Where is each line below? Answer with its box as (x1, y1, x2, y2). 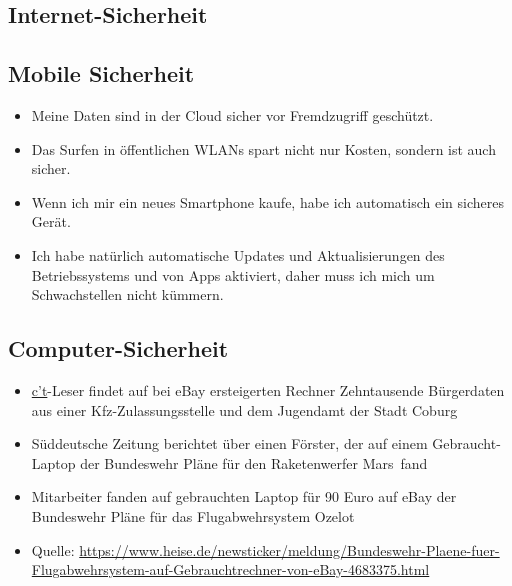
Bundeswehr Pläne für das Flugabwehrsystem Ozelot (31, 505, 355, 526)
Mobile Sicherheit (8, 58, 195, 89)
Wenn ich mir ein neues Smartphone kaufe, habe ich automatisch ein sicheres (31, 191, 504, 212)
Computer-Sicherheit (8, 333, 229, 364)
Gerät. (31, 211, 71, 232)
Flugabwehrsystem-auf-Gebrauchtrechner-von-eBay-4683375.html (31, 559, 430, 580)
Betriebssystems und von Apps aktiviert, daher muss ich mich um (31, 264, 435, 285)
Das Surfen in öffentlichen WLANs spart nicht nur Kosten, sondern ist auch (31, 138, 496, 159)
